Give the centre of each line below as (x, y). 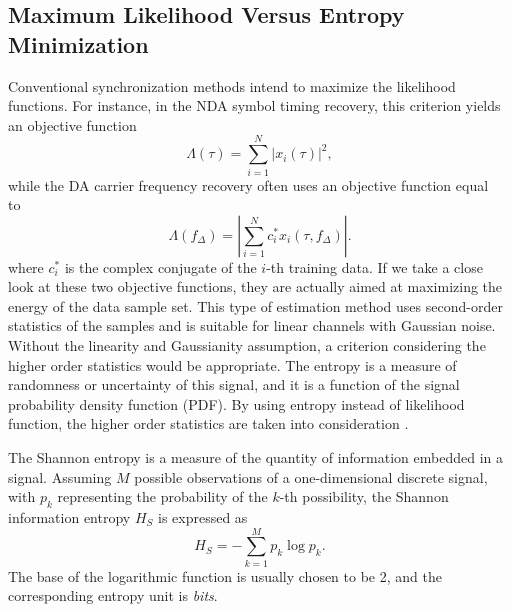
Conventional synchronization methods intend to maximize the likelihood (232, 85)
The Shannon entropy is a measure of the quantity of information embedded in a (255, 457)
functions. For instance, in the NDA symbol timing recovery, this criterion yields (254, 105)
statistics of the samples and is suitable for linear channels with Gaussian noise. (252, 325)
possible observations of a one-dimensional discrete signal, (311, 476)
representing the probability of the (162, 496)
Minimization (78, 43)
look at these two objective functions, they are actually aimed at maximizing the (255, 286)
